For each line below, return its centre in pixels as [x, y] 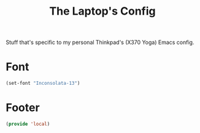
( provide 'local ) [28, 124]
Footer [23, 108]
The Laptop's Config [102, 11]
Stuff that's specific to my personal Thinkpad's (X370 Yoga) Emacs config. [100, 42]
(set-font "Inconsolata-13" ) [43, 84]
